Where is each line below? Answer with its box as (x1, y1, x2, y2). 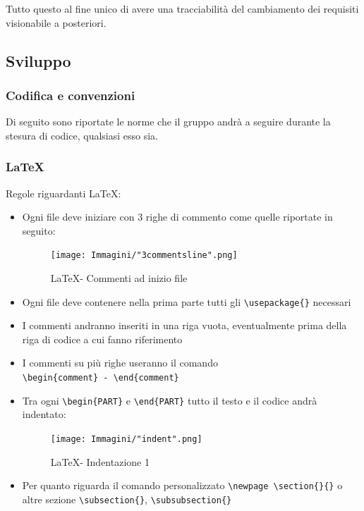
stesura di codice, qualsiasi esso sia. (6, 128, 158, 142)
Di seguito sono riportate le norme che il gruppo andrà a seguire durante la (6, 114, 331, 129)
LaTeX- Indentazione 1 (50, 454, 150, 469)
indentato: (22, 407, 66, 421)
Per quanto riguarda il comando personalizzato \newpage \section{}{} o (22, 478, 343, 493)
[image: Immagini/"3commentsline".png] (50, 250, 238, 261)
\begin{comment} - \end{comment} (22, 373, 179, 383)
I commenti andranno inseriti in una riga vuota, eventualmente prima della (22, 318, 347, 333)
